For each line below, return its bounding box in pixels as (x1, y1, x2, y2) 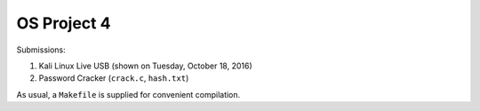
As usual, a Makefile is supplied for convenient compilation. (16, 89, 241, 99)
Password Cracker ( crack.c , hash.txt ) (38, 73, 189, 83)
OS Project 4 (16, 13, 111, 33)
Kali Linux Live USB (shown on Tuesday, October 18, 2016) (38, 60, 252, 71)
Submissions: (16, 44, 66, 55)
